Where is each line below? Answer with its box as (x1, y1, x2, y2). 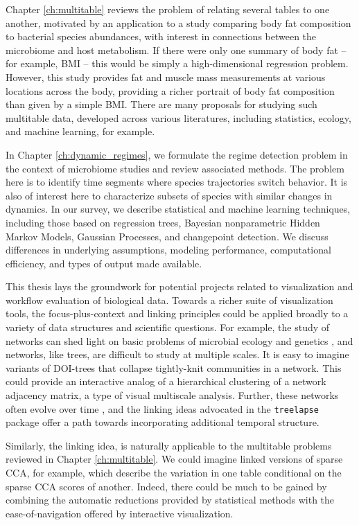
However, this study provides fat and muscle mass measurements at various (6, 69, 326, 84)
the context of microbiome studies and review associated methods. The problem (6, 161, 344, 175)
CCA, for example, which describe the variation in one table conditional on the (6, 465, 342, 480)
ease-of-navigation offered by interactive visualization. (6, 506, 234, 520)
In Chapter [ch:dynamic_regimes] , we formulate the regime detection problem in (6, 147, 348, 161)
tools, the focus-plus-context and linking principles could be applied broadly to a (6, 306, 349, 321)
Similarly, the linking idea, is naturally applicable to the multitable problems (6, 438, 332, 452)
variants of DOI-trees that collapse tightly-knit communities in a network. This (6, 360, 342, 375)
